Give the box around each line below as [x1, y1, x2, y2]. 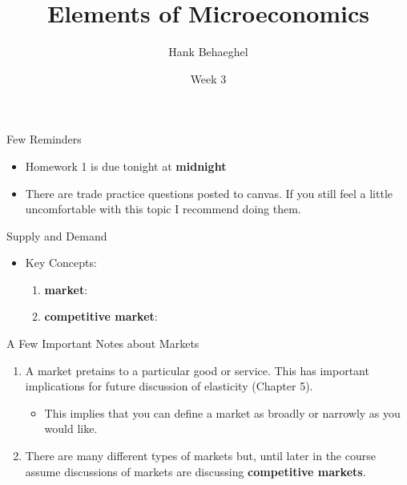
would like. [44, 420, 98, 437]
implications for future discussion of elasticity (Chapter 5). [25, 378, 313, 394]
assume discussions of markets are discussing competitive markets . [25, 463, 366, 479]
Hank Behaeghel [168, 43, 248, 60]
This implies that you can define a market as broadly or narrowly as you [44, 404, 401, 421]
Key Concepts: [25, 254, 97, 271]
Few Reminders [6, 131, 82, 148]
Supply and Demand [6, 227, 107, 244]
